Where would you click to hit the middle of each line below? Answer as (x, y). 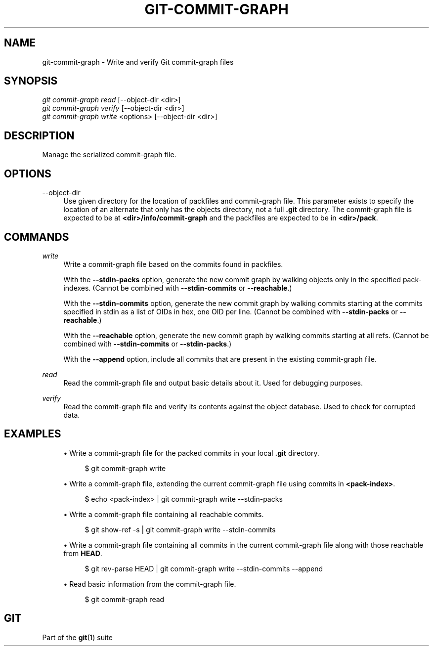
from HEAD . (83, 553)
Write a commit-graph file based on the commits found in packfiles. (173, 264)
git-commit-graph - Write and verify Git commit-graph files (138, 62)
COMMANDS (37, 237)
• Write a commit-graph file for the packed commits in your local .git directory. (191, 453)
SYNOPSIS (31, 81)
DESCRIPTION (39, 135)
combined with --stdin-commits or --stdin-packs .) (148, 344)
